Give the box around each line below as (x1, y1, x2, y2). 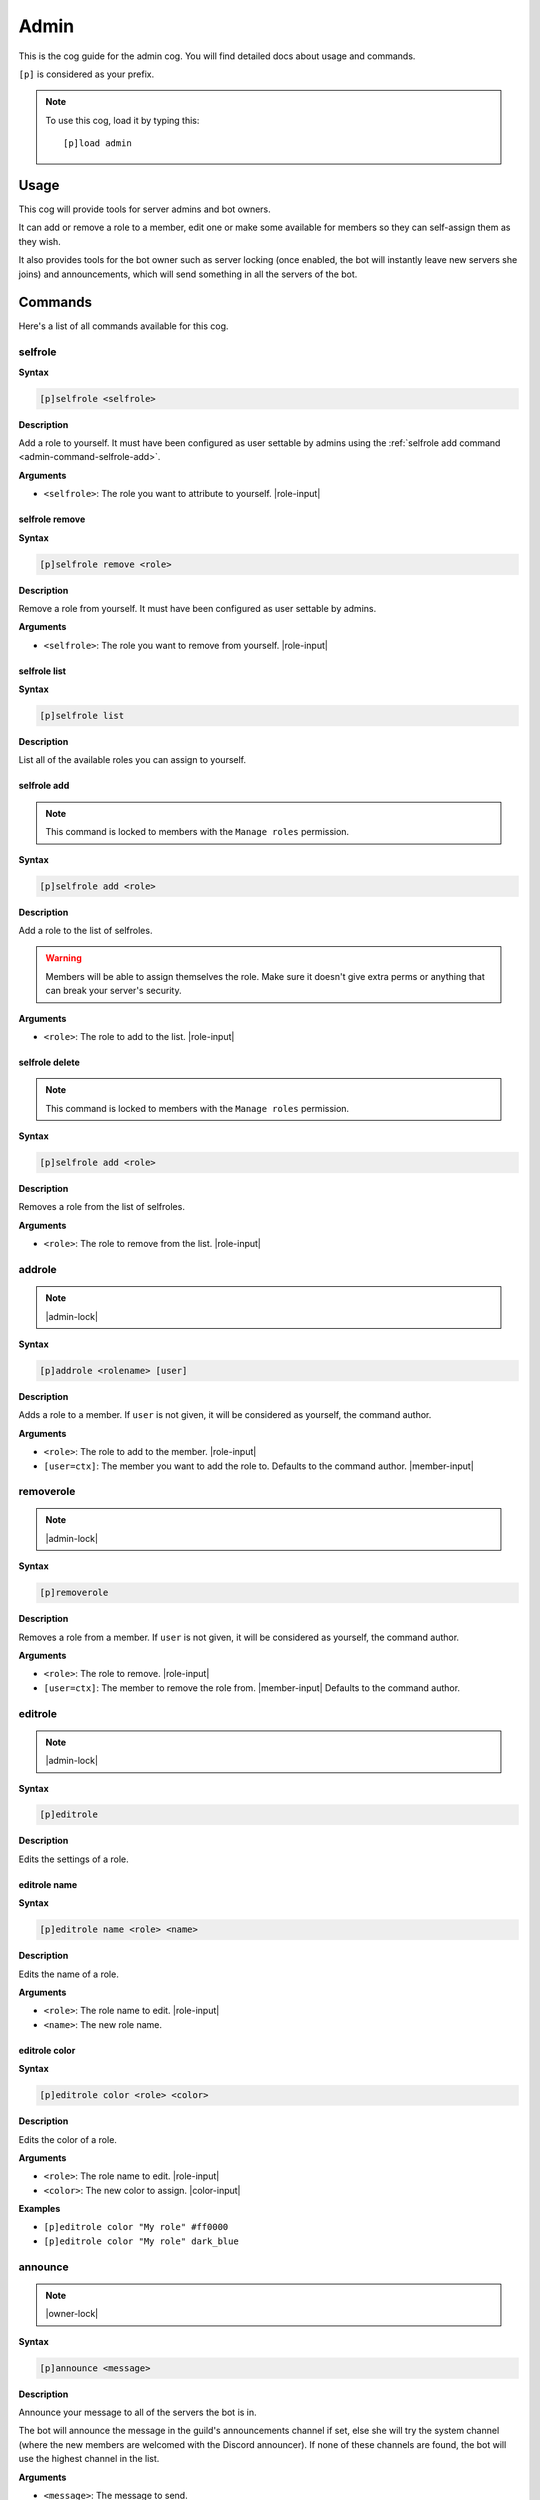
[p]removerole (39, 1587, 109, 1599)
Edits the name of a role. (18, 1968, 119, 1980)
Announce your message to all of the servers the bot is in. (18, 2406, 257, 2418)
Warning (45, 952, 82, 964)
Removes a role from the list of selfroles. (18, 1201, 185, 1213)
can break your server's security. (45, 985, 182, 997)
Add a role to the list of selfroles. (18, 924, 153, 936)
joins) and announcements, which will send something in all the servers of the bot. (18, 268, 358, 280)
